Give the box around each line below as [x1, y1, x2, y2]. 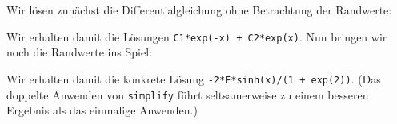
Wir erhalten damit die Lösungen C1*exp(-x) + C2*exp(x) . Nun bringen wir [6, 28, 387, 45]
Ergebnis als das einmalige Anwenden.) [6, 102, 198, 118]
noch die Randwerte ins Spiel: [6, 44, 152, 60]
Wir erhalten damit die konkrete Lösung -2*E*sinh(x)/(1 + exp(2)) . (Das [6, 71, 381, 87]
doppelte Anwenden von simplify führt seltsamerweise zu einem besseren [6, 86, 369, 103]
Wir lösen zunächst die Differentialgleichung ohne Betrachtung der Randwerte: [6, 2, 392, 18]
